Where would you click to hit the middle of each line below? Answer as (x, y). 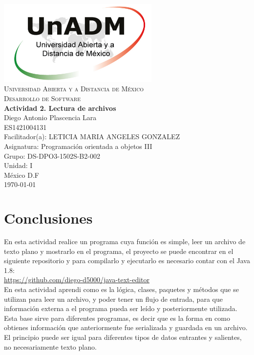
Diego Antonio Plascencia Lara (50, 117)
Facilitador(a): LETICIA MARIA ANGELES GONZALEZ (92, 136)
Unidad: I (18, 165)
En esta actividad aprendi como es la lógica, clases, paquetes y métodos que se (121, 289)
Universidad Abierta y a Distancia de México (74, 89)
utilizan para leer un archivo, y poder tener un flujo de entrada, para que (113, 299)
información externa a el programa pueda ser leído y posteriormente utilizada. (121, 308)
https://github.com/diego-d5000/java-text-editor (77, 280)
